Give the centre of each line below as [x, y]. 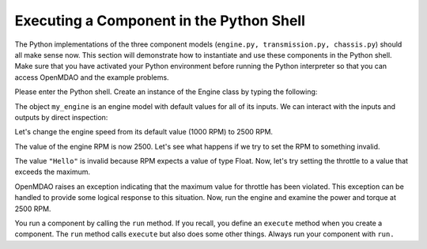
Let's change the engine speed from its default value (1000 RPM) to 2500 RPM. [144, 132]
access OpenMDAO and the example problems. [92, 77]
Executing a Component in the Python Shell [160, 21]
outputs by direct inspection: [61, 117]
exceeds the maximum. [53, 172]
